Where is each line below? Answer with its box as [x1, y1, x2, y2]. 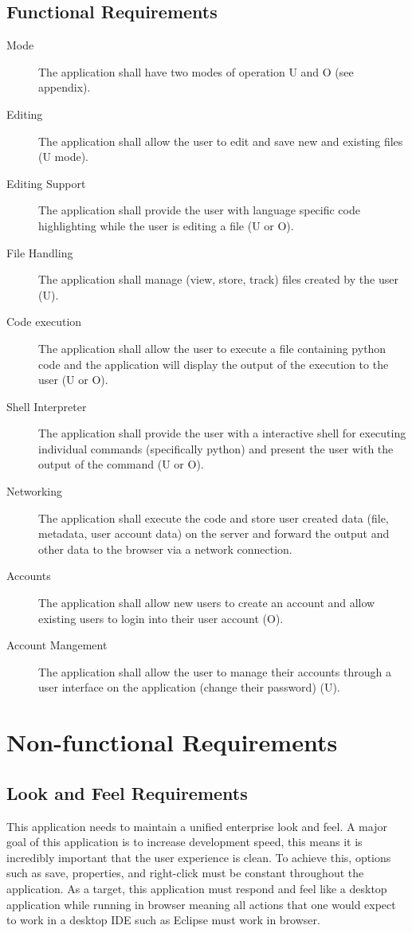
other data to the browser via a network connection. [38, 540, 292, 557]
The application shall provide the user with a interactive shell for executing [38, 425, 406, 441]
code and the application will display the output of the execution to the [38, 355, 389, 372]
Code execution [6, 313, 82, 330]
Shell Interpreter [6, 398, 87, 414]
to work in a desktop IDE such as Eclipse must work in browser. [6, 911, 320, 928]
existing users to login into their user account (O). [38, 610, 284, 626]
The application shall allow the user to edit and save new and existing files [38, 132, 403, 149]
